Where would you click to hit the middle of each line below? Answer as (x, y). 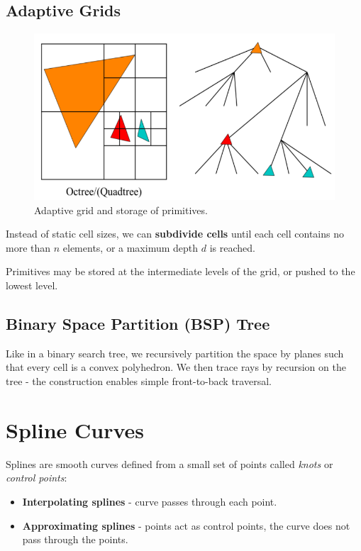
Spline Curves (75, 429)
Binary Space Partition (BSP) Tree (138, 323)
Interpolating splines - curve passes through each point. (150, 501)
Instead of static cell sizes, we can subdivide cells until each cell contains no (175, 234)
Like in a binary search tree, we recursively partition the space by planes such (175, 353)
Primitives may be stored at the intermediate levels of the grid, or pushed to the (180, 271)
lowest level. (32, 285)
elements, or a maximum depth (130, 247)
